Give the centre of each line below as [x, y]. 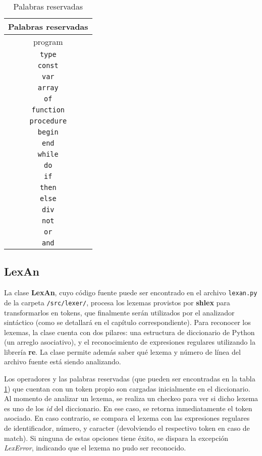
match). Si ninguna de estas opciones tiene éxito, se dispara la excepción [116, 438]
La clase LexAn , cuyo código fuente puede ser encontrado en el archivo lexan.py [131, 292]
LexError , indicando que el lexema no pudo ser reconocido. [95, 448]
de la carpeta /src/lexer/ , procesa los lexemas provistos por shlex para [117, 302]
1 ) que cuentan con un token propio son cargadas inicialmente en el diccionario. [127, 388]
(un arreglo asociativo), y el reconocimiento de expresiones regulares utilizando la [130, 342]
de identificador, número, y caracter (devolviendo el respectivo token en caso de [127, 428]
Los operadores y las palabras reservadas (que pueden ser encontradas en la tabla [130, 379]
